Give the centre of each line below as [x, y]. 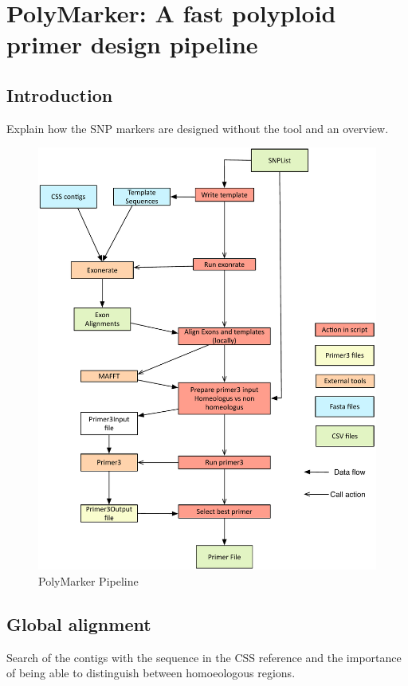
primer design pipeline [132, 44]
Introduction [60, 94]
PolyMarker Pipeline [88, 581]
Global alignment [79, 624]
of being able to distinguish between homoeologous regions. [151, 673]
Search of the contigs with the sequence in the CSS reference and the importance [204, 657]
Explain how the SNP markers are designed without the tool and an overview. [198, 128]
